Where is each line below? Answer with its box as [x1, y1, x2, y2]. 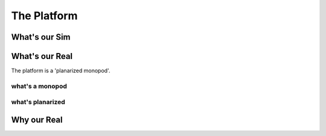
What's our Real [11, 51, 73, 61]
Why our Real [11, 115, 63, 125]
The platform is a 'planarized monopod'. [11, 67, 110, 75]
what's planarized [11, 98, 66, 107]
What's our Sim [11, 32, 71, 42]
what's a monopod [11, 82, 68, 90]
